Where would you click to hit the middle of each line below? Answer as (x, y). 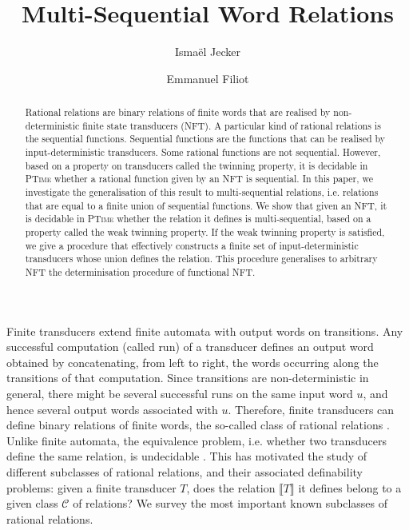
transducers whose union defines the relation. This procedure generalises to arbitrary (201, 259)
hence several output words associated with (112, 409)
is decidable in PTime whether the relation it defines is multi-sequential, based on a (198, 219)
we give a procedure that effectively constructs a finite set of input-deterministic (192, 245)
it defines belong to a (350, 487)
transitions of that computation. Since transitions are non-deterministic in (188, 378)
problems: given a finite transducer (91, 487)
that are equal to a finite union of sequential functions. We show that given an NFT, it (206, 205)
